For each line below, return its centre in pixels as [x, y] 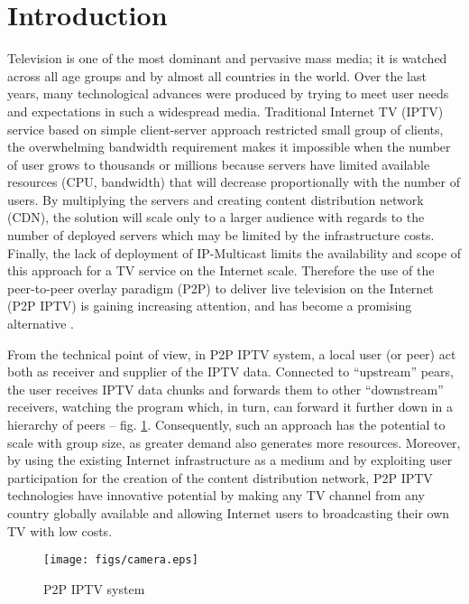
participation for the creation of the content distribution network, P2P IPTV [220, 477]
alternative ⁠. [41, 324]
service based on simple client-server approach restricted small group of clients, [225, 129]
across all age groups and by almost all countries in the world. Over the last [217, 75]
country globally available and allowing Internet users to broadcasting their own [229, 512]
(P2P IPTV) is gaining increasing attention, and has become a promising [210, 306]
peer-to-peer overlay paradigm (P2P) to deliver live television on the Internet [221, 288]
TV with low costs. [60, 530]
